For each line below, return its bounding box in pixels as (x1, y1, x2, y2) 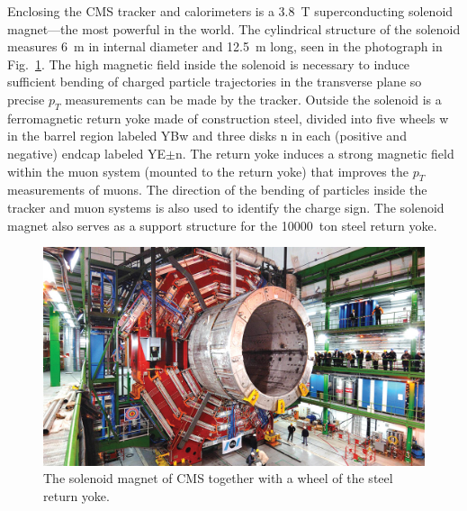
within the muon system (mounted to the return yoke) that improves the (7, 161, 409, 180)
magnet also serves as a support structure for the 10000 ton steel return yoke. (7, 215, 437, 234)
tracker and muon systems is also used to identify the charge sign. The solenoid (7, 197, 445, 216)
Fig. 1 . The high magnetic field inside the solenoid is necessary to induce (7, 54, 410, 73)
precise (7, 89, 45, 108)
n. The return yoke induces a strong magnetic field (175, 143, 454, 162)
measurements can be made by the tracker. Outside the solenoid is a (65, 89, 442, 108)
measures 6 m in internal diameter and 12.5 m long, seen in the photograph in (7, 37, 443, 56)
